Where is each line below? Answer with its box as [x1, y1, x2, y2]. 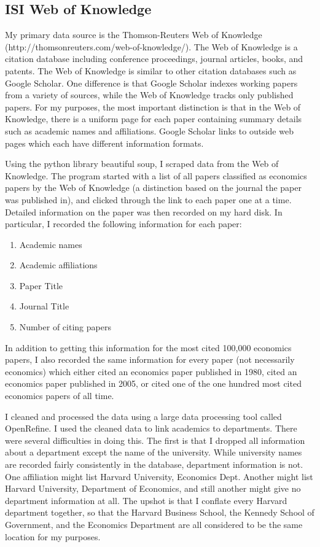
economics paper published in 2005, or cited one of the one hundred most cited [5, 377, 302, 390]
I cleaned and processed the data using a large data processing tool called [5, 409, 282, 422]
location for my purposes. [5, 530, 101, 543]
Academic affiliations [19, 258, 98, 271]
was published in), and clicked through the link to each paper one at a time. [5, 193, 292, 206]
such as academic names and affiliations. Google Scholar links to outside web [5, 124, 294, 137]
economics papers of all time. [5, 389, 114, 402]
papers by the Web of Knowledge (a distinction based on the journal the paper [5, 181, 302, 194]
